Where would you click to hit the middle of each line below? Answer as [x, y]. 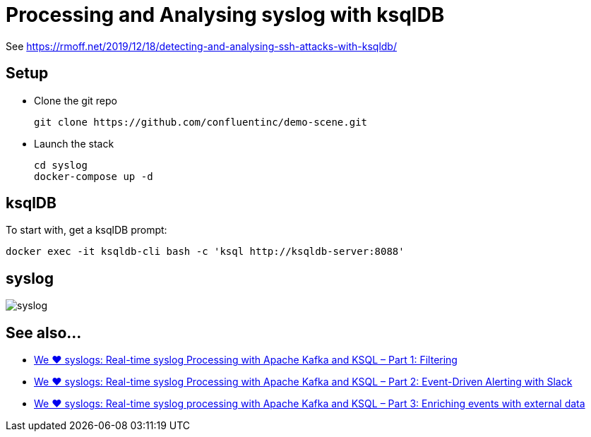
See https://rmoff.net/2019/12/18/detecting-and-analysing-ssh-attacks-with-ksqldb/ [201, 46]
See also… [44, 333]
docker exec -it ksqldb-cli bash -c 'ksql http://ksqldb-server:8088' [205, 252]
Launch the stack [74, 143]
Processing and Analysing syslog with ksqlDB [225, 15]
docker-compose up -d [94, 176]
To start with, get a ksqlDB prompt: [86, 230]
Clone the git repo [76, 100]
